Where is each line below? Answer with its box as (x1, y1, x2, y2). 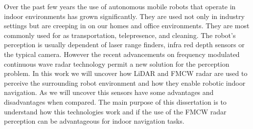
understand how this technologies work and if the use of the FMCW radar (4, 106, 227, 116)
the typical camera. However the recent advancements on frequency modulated (4, 49, 240, 59)
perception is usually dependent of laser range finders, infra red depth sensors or (4, 39, 245, 50)
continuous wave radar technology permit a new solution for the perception (4, 58, 230, 69)
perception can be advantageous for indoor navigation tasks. (4, 116, 184, 126)
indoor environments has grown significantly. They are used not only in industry (4, 11, 245, 21)
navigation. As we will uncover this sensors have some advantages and (4, 87, 214, 97)
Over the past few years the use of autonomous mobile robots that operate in (4, 1, 236, 11)
